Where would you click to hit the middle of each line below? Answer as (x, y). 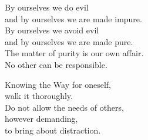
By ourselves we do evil (47, 7)
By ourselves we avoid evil (52, 30)
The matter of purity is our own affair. (74, 53)
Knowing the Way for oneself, (58, 84)
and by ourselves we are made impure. (73, 18)
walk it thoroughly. (39, 96)
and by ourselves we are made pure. (69, 41)
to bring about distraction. (53, 130)
